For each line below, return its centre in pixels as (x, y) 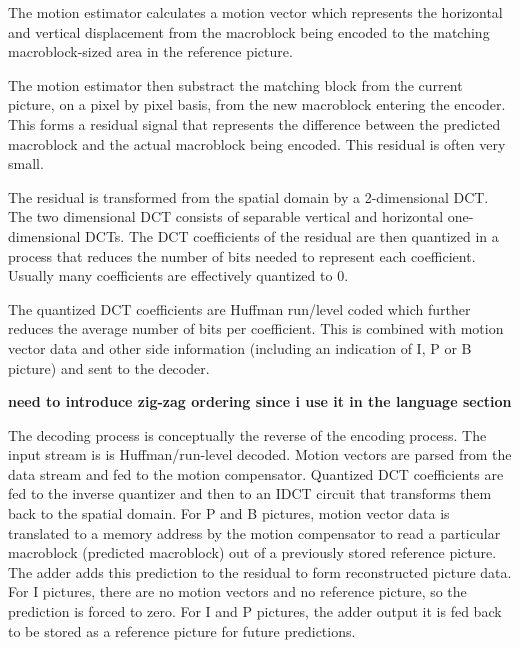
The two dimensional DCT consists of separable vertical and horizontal (226, 216)
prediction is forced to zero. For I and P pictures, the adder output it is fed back (255, 611)
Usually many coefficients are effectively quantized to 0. (178, 275)
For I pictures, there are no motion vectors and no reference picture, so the (237, 591)
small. (26, 163)
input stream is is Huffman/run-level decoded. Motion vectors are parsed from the (260, 454)
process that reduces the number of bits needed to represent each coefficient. (242, 255)
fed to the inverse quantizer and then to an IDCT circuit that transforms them (250, 493)
